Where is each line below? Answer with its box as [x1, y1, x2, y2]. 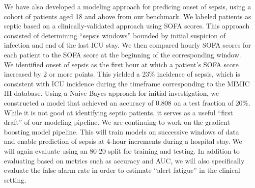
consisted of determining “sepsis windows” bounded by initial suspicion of [4, 30, 226, 40]
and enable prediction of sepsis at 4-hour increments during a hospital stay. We [4, 136, 242, 146]
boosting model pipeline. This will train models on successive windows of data [4, 126, 239, 136]
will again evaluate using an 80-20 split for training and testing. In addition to [4, 145, 240, 156]
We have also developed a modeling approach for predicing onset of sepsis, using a [4, 1, 252, 11]
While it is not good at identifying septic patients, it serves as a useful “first [4, 107, 233, 117]
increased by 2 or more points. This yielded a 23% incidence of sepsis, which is [4, 69, 240, 79]
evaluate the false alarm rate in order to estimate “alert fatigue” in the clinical [4, 165, 240, 175]
